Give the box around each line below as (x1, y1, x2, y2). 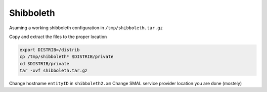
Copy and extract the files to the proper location (9, 34, 107, 40)
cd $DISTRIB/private (19, 61, 69, 66)
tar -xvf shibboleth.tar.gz (19, 68, 88, 74)
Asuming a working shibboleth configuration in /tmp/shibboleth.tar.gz (9, 25, 163, 31)
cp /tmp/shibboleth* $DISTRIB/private (19, 54, 114, 59)
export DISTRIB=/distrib (19, 47, 80, 52)
